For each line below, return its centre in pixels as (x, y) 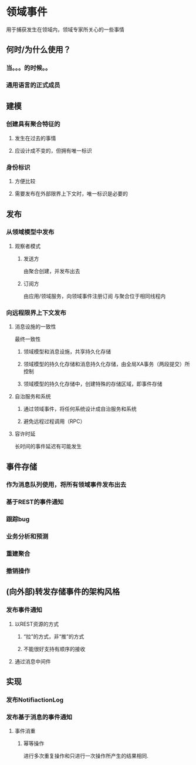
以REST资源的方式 (37, 624)
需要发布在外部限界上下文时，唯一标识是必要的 (71, 194)
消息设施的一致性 (35, 327)
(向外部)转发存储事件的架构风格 (63, 592)
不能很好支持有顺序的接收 (54, 649)
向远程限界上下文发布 (36, 313)
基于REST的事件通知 (35, 502)
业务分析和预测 (27, 536)
